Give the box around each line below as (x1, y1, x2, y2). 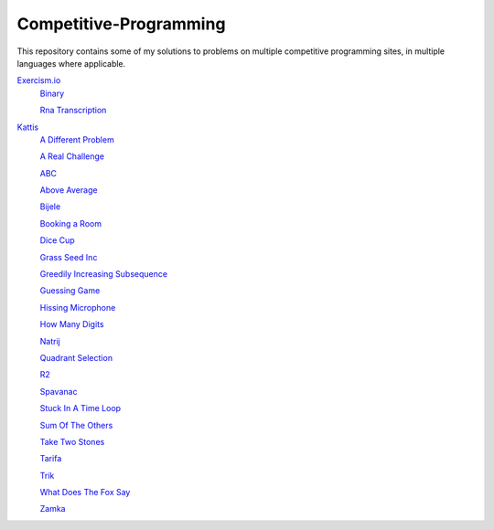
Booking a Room (39, 217, 102, 228)
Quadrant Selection (39, 352, 113, 363)
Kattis (16, 122, 39, 132)
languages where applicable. (16, 58, 126, 69)
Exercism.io (16, 75, 61, 86)
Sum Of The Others (39, 419, 113, 430)
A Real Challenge (39, 151, 105, 162)
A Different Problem (39, 133, 114, 145)
